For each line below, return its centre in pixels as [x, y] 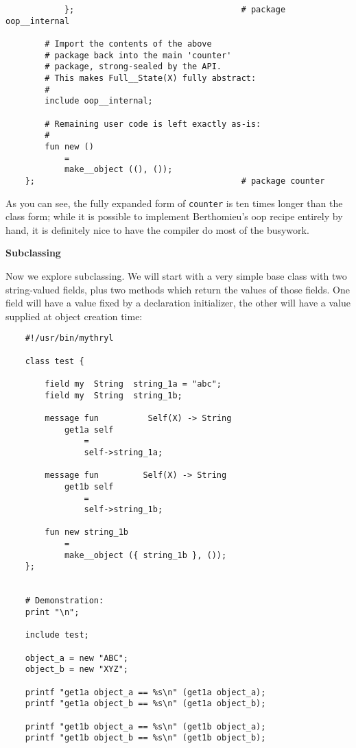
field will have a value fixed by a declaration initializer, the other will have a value [178, 303]
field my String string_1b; [114, 395]
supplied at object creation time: [74, 316]
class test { [55, 361]
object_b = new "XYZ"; [76, 669]
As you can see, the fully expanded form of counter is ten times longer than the [174, 203]
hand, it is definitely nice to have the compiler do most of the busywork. [157, 229]
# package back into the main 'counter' [138, 55]
